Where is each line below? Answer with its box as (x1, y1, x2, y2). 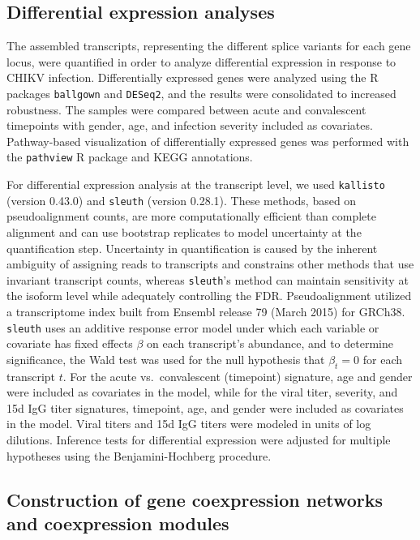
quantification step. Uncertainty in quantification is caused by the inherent (6, 239, 378, 256)
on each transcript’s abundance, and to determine (146, 335, 393, 352)
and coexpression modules (6, 511, 229, 535)
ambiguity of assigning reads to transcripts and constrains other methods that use (6, 255, 414, 272)
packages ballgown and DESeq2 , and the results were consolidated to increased (6, 84, 396, 101)
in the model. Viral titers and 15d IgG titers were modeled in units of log (6, 415, 371, 432)
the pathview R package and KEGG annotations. (6, 148, 253, 165)
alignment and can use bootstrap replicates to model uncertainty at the (6, 223, 362, 240)
